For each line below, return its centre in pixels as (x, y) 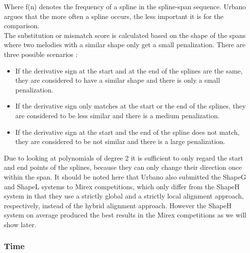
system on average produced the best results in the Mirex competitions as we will (125, 215)
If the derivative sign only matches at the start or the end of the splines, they (131, 106)
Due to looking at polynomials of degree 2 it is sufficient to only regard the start (124, 157)
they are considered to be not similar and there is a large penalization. (120, 141)
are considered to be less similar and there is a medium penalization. (117, 115)
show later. (20, 224)
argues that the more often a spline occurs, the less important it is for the (114, 16)
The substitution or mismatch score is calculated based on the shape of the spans (125, 35)
